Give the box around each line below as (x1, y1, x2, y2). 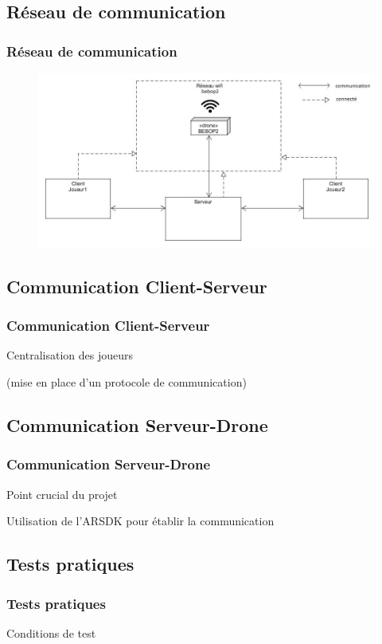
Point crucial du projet (6, 485, 118, 502)
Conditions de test (6, 624, 96, 641)
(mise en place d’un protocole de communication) (6, 374, 247, 391)
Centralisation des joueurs (6, 347, 133, 363)
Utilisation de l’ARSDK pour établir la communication (6, 512, 275, 529)
